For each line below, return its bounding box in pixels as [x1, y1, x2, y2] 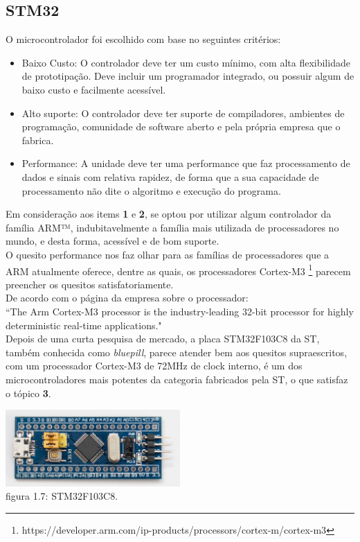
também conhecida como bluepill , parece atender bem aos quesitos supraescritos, [6, 344, 348, 359]
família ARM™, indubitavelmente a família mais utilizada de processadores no [6, 220, 339, 234]
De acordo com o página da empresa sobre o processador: [6, 290, 249, 305]
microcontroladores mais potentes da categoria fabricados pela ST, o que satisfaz [6, 371, 348, 386]
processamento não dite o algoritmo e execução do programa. [21, 183, 281, 198]
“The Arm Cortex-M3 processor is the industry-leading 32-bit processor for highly [6, 304, 354, 318]
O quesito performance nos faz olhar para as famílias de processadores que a [6, 247, 330, 261]
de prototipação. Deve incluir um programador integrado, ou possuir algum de [21, 69, 354, 83]
